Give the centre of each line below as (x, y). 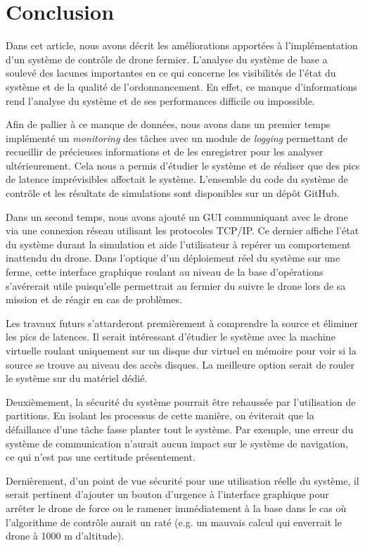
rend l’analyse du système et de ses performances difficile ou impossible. (160, 100)
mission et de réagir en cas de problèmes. (94, 299)
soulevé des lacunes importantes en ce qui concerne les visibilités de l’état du (171, 73)
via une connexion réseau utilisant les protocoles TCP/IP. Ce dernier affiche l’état (182, 230)
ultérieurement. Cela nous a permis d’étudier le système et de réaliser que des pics (183, 165)
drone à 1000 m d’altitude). (65, 536)
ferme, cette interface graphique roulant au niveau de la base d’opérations (165, 272)
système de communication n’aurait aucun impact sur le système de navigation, (177, 443)
